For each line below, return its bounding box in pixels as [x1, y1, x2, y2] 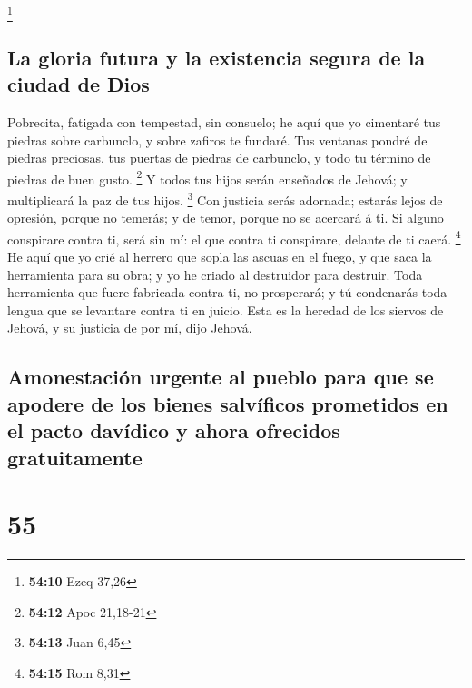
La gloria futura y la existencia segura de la [7, 43, 426, 71]
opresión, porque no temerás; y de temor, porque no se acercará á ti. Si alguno [7, 208, 444, 227]
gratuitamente [7, 443, 143, 471]
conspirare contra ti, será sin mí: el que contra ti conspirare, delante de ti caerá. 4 [7, 226, 461, 248]
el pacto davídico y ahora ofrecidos [7, 416, 340, 444]
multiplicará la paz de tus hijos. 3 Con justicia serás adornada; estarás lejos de [7, 187, 443, 209]
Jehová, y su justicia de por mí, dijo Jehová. [7, 318, 252, 337]
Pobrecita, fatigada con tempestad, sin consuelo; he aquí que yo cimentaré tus [7, 112, 441, 131]
